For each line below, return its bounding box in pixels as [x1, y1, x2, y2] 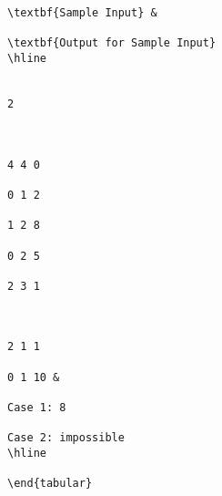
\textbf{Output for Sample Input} [7, 36, 217, 50]
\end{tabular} [7, 477, 93, 491]
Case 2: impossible [7, 431, 125, 445]
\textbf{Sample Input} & [7, 6, 157, 19]
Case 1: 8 [7, 401, 66, 415]
